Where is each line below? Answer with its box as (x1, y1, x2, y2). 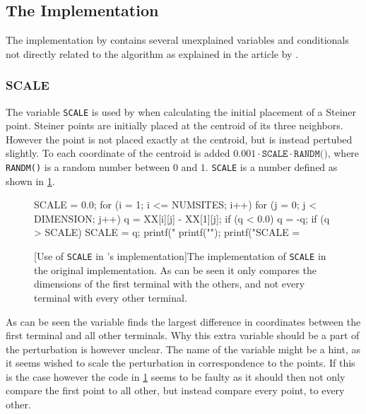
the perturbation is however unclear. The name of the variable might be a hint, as (6, 341, 361, 356)
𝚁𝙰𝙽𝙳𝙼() (294, 149, 328, 160)
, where (327, 146, 360, 160)
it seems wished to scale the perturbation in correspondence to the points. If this (6, 355, 355, 370)
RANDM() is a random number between (6, 160, 170, 175)
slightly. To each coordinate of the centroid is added (6, 146, 230, 160)
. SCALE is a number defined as (205, 160, 338, 175)
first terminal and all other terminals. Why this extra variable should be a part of (6, 328, 360, 343)
